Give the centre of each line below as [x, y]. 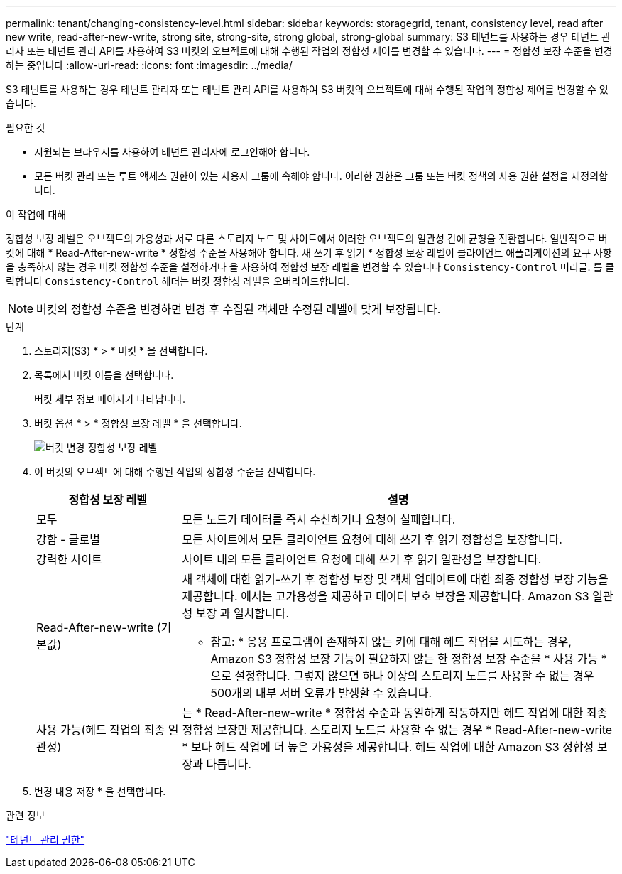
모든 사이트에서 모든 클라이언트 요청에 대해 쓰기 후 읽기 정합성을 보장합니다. [372, 539]
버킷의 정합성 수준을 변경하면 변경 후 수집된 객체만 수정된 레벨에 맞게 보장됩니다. [239, 309]
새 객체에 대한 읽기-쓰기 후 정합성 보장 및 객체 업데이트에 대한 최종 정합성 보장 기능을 [395, 579]
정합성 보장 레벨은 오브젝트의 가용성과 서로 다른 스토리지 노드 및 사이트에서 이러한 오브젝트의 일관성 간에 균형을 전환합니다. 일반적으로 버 [307, 238]
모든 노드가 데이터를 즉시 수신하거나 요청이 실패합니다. [319, 519]
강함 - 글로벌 [68, 539]
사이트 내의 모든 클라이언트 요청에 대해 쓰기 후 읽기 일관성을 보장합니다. [362, 559]
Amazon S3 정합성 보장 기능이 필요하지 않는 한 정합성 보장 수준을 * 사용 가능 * [409, 659]
